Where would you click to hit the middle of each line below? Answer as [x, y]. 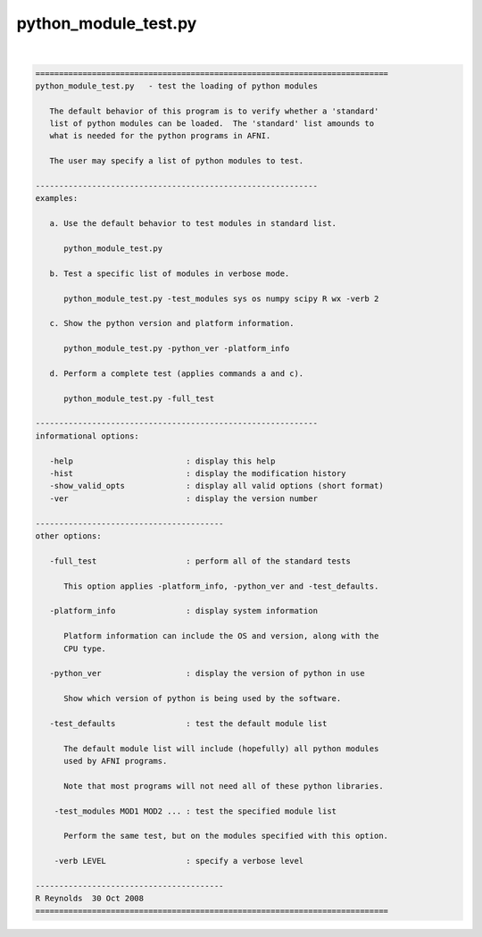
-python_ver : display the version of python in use [207, 673]
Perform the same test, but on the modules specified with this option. [226, 836]
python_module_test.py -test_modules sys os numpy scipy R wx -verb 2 [221, 298]
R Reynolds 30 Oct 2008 [90, 899]
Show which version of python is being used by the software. [203, 699]
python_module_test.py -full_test [139, 398]
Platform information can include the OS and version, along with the [221, 636]
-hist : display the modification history [198, 474]
